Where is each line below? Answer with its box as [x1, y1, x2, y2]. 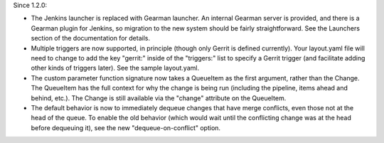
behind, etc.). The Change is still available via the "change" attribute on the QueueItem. [31, 93, 287, 102]
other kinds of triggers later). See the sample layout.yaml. [31, 64, 199, 73]
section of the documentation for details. [31, 34, 151, 43]
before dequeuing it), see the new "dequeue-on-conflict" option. [31, 123, 220, 132]
